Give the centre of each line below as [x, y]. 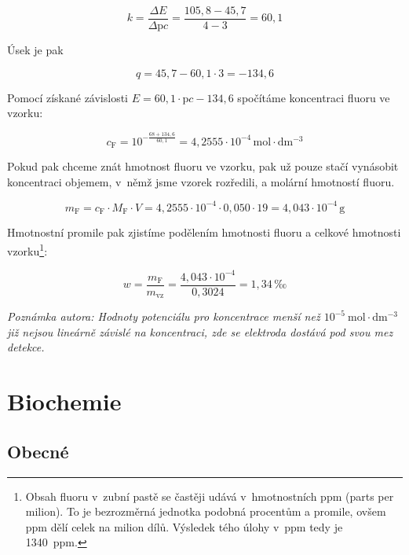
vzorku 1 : [27, 249]
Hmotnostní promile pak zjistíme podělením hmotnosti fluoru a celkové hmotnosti [204, 232]
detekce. [26, 347]
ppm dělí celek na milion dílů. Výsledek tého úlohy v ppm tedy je [184, 526]
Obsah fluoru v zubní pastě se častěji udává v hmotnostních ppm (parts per [210, 496]
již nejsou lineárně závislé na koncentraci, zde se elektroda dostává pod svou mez [200, 331]
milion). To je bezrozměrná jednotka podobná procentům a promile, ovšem [206, 511]
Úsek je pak [35, 50]
